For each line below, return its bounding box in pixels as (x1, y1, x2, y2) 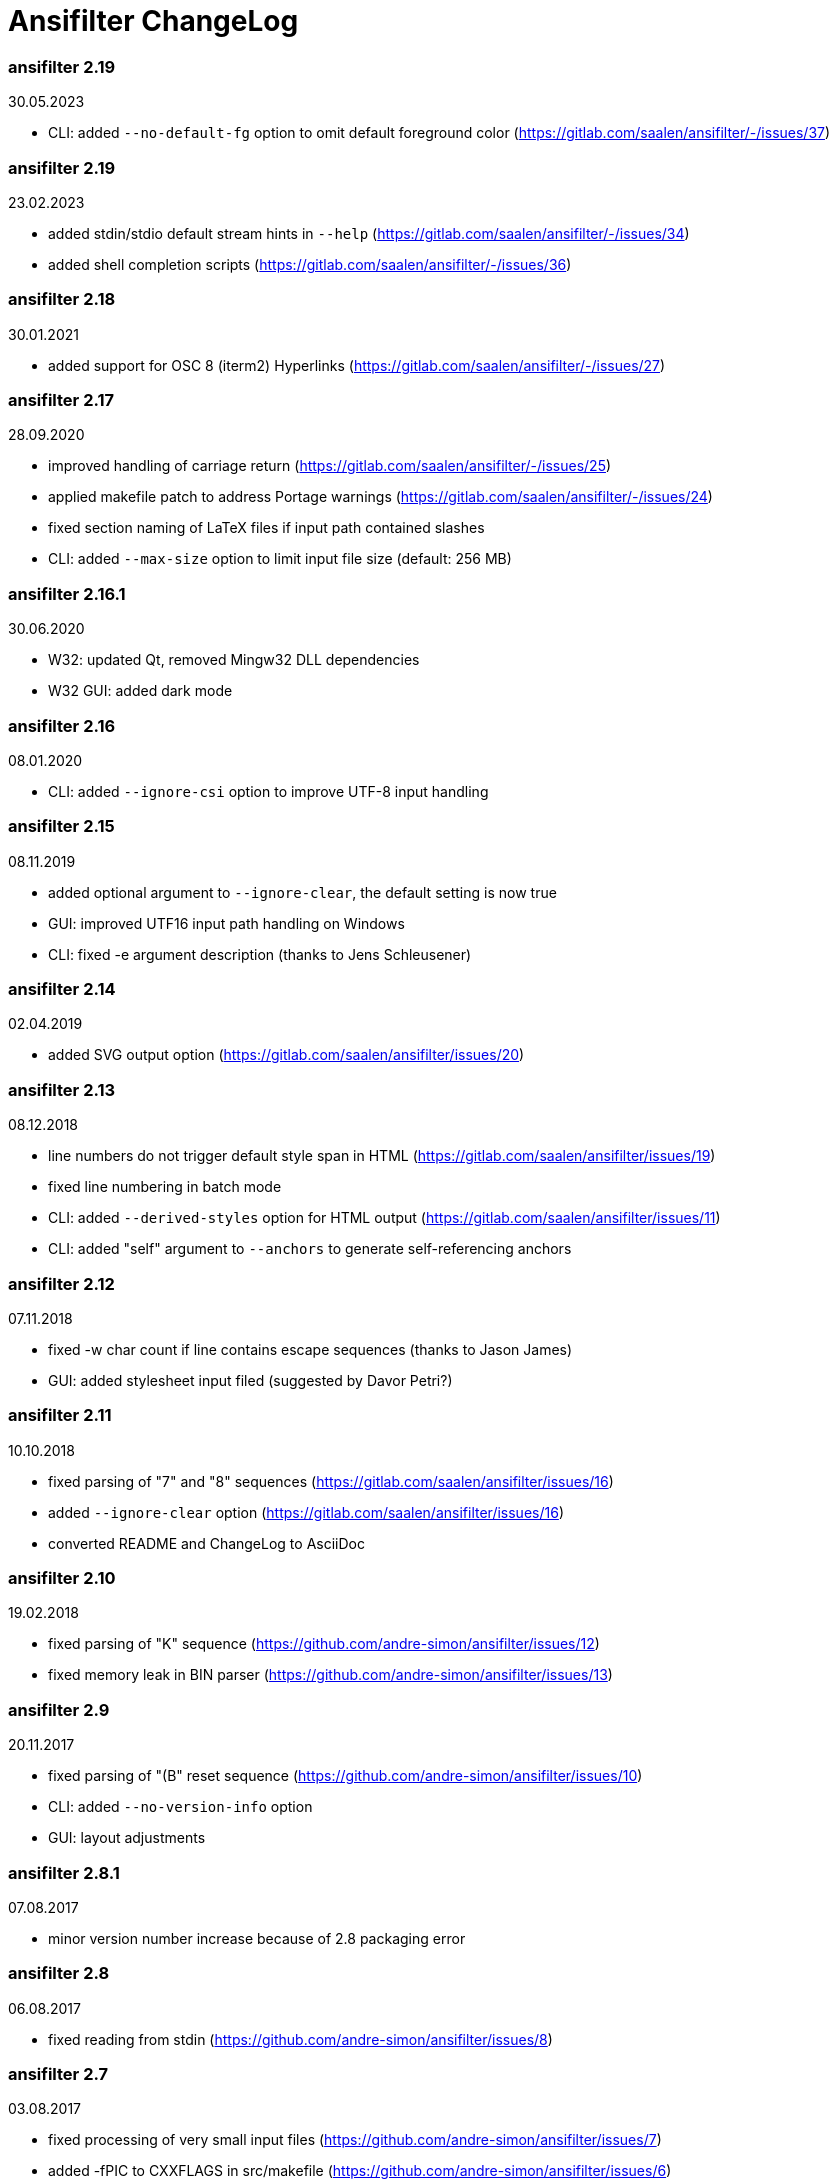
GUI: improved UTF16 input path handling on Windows (48, 914, 405, 932)
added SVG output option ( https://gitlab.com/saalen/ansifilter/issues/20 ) (48, 1046, 525, 1064)
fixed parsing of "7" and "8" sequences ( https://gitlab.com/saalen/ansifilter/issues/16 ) (48, 1472, 614, 1490)
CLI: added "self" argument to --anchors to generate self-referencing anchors (48, 1240, 572, 1258)
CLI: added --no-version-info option (48, 1798, 313, 1816)
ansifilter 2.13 (8, 1079, 116, 1100)
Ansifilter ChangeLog (8, 4, 299, 38)
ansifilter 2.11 (8, 1405, 112, 1426)
